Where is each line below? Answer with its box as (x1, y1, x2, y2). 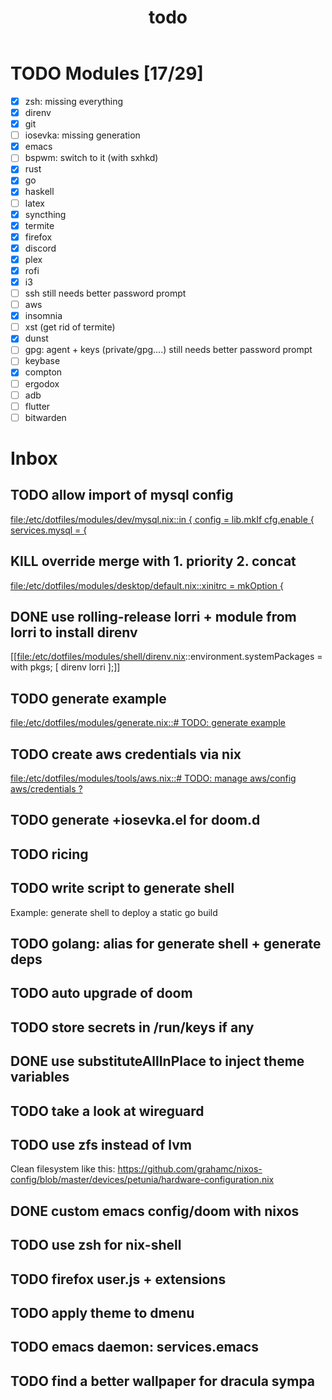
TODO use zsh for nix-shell (10, 1237, 182, 1254)
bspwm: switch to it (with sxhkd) (24, 152, 159, 164)
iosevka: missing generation (24, 129, 141, 141)
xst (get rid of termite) (24, 321, 116, 333)
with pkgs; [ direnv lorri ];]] (10, 661, 121, 673)
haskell (24, 186, 55, 198)
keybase (24, 355, 61, 367)
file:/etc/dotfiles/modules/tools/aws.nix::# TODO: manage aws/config (10, 772, 297, 784)
